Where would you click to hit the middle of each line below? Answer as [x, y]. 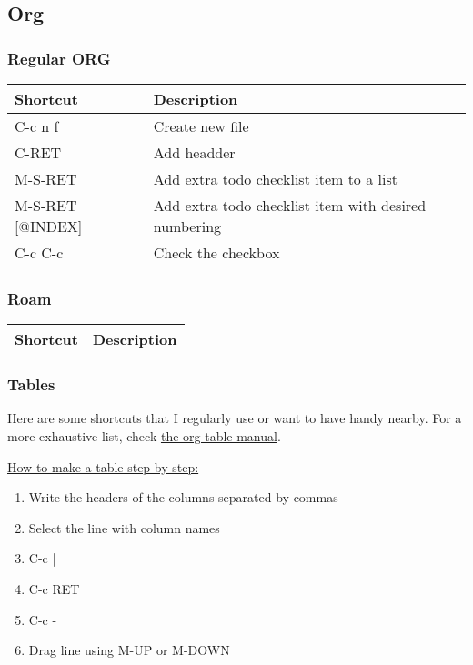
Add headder [194, 152]
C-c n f [37, 126]
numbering [187, 226]
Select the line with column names [124, 527]
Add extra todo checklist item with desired [290, 205]
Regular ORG [59, 58]
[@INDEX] [49, 226]
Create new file [201, 126]
